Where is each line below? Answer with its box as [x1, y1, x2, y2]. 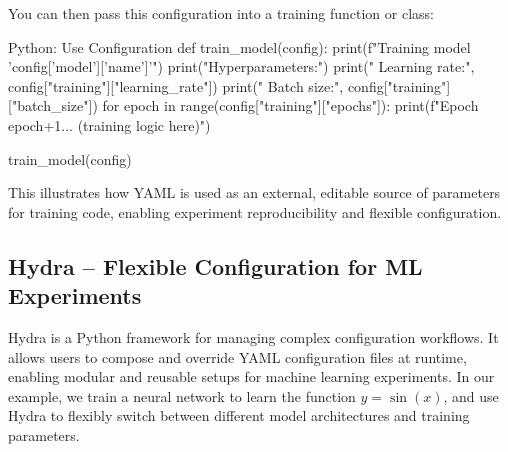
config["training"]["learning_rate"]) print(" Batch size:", [8, 75, 344, 96]
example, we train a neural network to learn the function [8, 385, 356, 406]
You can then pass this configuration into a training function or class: [8, 3, 434, 23]
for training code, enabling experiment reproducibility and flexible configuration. [8, 201, 502, 222]
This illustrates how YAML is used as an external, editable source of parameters [8, 182, 501, 203]
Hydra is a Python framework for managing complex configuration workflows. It [8, 326, 499, 347]
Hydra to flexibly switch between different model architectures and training [8, 405, 470, 426]
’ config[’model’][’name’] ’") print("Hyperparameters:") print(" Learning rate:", [8, 56, 475, 77]
